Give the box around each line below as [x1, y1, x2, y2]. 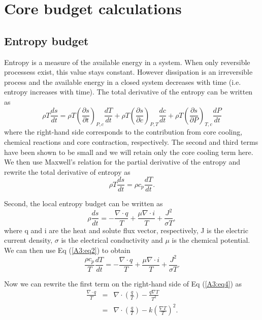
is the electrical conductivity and [61, 235, 163, 245]
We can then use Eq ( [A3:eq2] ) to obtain [4, 244, 130, 255]
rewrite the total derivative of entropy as [4, 166, 130, 177]
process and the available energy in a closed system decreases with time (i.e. [4, 76, 241, 87]
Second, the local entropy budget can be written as [4, 198, 163, 209]
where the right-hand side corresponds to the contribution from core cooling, [4, 126, 243, 137]
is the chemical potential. [172, 235, 250, 245]
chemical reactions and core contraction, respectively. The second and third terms [4, 136, 258, 147]
